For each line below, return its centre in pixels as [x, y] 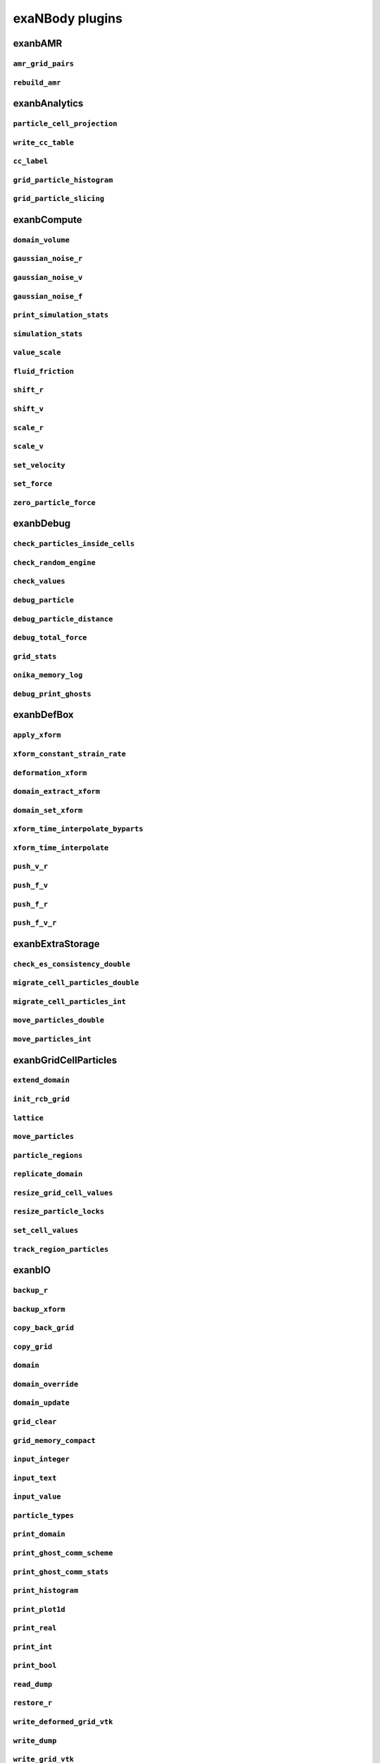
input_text [35, 1478]
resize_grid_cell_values [63, 1193]
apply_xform [37, 735]
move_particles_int [52, 1039]
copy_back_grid [43, 1328]
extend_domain [42, 1080]
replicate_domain [48, 1174]
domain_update [42, 1403]
